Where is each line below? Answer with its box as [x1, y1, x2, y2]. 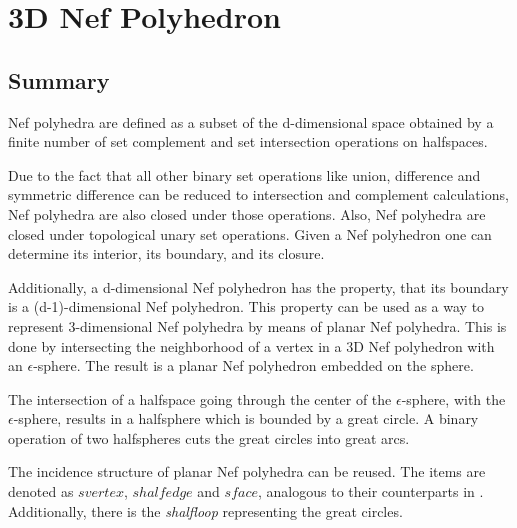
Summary [8, 64, 110, 95]
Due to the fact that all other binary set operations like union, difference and [8, 164, 481, 185]
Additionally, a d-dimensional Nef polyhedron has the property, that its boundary [8, 276, 509, 297]
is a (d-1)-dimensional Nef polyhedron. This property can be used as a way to [8, 296, 485, 317]
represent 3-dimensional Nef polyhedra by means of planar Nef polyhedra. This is [8, 315, 507, 336]
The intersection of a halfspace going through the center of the [8, 388, 392, 409]
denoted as [8, 481, 74, 502]
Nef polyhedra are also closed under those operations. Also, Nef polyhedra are [8, 203, 486, 224]
